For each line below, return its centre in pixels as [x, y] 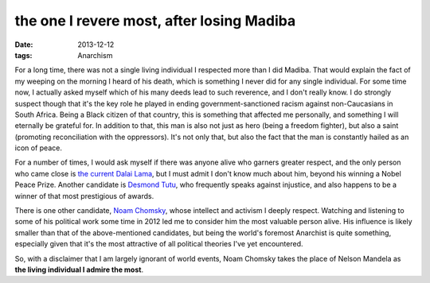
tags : [23, 55]
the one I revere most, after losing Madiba [155, 21]
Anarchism [95, 55]
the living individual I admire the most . [79, 269]
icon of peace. [39, 148]
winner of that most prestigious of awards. [84, 196]
